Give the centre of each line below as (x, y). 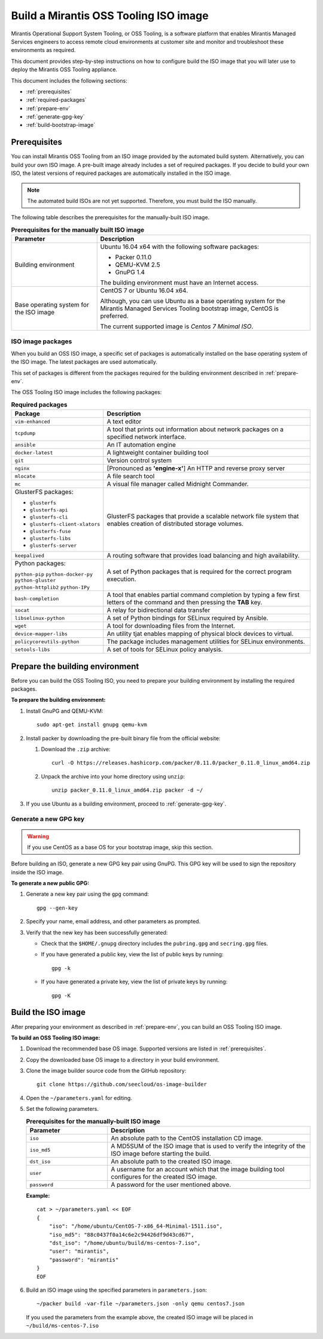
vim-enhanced (32, 421)
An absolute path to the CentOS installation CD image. (187, 1138)
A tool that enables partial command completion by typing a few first (203, 595)
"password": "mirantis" (84, 1260)
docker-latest (34, 452)
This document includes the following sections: (69, 80)
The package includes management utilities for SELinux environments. (206, 642)
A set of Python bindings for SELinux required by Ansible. (188, 618)
